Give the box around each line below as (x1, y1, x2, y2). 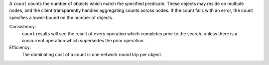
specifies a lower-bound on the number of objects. (9, 14, 114, 20)
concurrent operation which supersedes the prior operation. (21, 37, 145, 43)
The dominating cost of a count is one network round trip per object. (21, 51, 162, 57)
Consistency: (9, 24, 36, 30)
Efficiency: (9, 45, 31, 51)
